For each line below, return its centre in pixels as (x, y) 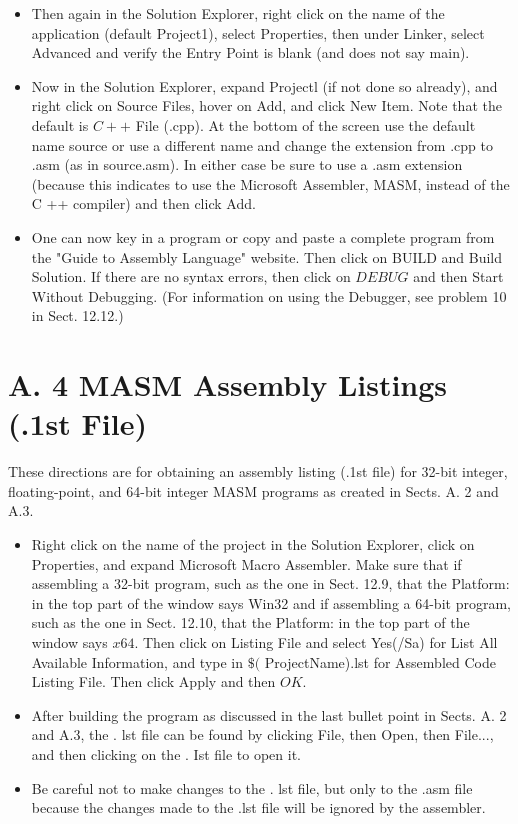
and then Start (458, 276)
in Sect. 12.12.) (77, 315)
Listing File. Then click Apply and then (153, 681)
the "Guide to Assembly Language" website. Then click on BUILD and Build (267, 256)
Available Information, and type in (137, 661)
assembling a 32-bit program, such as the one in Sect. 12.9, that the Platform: (270, 583)
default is (60, 124)
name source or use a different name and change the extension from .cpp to (262, 144)
